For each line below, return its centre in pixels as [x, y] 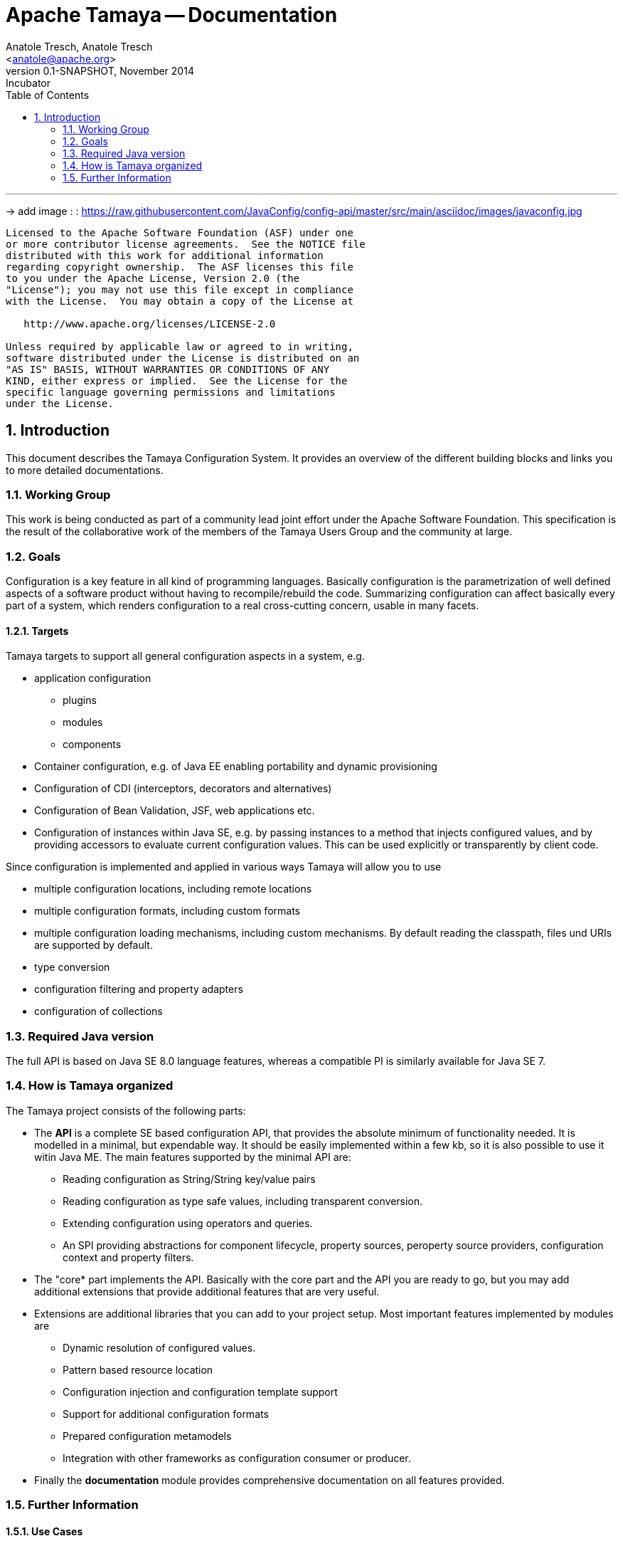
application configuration [93, 678]
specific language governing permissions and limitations [171, 392]
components [92, 745]
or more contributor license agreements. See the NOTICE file [186, 244]
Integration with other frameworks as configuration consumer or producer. [237, 1458]
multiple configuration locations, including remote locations [173, 889]
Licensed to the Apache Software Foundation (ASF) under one [180, 232]
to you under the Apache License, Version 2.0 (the [153, 278]
